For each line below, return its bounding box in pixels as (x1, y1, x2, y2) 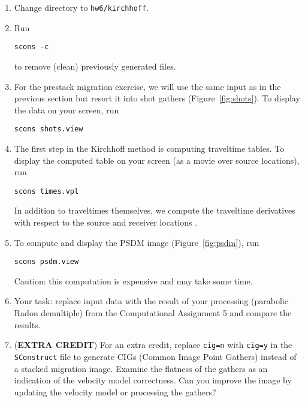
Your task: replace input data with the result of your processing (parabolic (14, 295, 288, 307)
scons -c (14, 43, 49, 52)
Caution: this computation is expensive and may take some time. (14, 274, 253, 287)
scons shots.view (14, 125, 83, 134)
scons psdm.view (14, 257, 79, 266)
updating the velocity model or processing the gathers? (14, 385, 216, 398)
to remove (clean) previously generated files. (14, 59, 176, 72)
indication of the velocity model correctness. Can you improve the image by (14, 374, 292, 386)
